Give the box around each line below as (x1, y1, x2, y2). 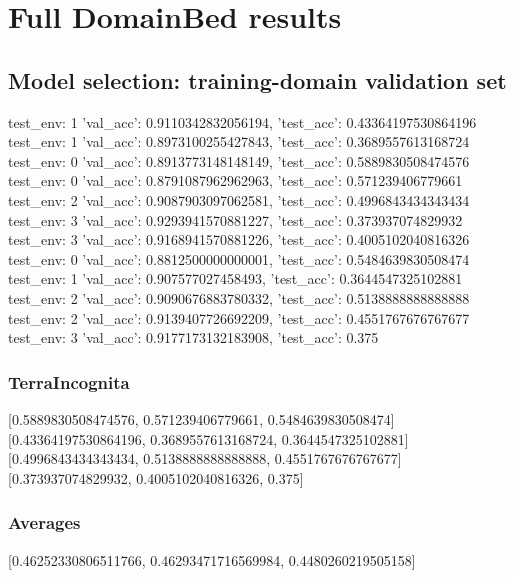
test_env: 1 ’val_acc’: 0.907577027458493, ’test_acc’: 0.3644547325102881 (8, 268, 463, 289)
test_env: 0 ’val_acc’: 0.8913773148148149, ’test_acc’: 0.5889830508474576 (8, 150, 470, 171)
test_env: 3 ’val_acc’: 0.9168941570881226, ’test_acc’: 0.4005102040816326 (8, 229, 470, 250)
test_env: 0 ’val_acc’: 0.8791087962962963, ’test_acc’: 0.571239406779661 (8, 170, 463, 191)
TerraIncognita (8, 369, 130, 394)
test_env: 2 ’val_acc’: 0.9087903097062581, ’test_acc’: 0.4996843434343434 (8, 189, 470, 210)
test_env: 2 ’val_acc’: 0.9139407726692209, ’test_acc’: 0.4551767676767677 (8, 307, 470, 328)
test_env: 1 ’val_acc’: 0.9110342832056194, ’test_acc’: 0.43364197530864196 (8, 111, 477, 132)
